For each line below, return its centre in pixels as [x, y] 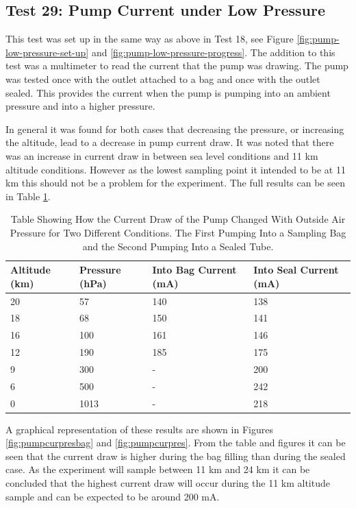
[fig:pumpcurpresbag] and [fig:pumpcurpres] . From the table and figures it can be [176, 443]
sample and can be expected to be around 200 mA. [113, 496]
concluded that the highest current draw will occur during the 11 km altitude [168, 483]
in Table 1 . [28, 196]
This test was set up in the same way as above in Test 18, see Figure [150, 39]
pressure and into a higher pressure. [80, 106]
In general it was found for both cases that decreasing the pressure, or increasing [175, 129]
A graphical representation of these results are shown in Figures [139, 429]
